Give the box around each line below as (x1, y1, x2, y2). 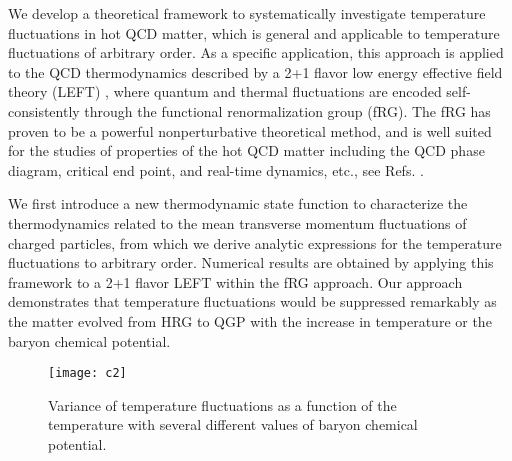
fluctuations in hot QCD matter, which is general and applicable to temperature (8, 22, 500, 43)
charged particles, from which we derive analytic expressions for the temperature (8, 232, 502, 253)
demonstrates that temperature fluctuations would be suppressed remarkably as (8, 291, 497, 312)
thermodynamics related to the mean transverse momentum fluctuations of (8, 212, 467, 233)
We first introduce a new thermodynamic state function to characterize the (8, 193, 468, 214)
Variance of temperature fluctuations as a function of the (48, 394, 397, 415)
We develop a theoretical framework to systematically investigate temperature (8, 3, 486, 23)
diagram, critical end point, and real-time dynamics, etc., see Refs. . (8, 159, 424, 180)
